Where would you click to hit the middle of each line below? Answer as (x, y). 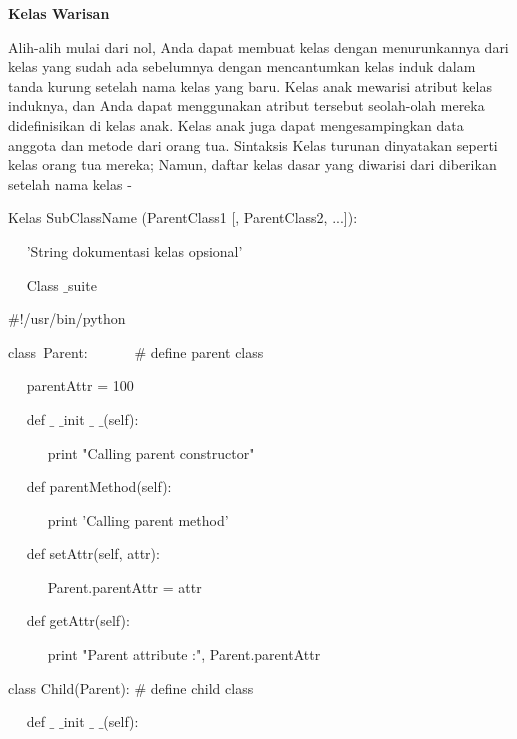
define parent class (207, 351)
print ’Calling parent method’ (138, 519)
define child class (202, 687)
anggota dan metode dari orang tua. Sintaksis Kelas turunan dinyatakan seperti (253, 144)
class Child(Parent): (69, 687)
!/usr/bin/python (72, 318)
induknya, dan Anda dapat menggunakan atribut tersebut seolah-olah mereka (246, 105)
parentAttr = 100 (80, 385)
